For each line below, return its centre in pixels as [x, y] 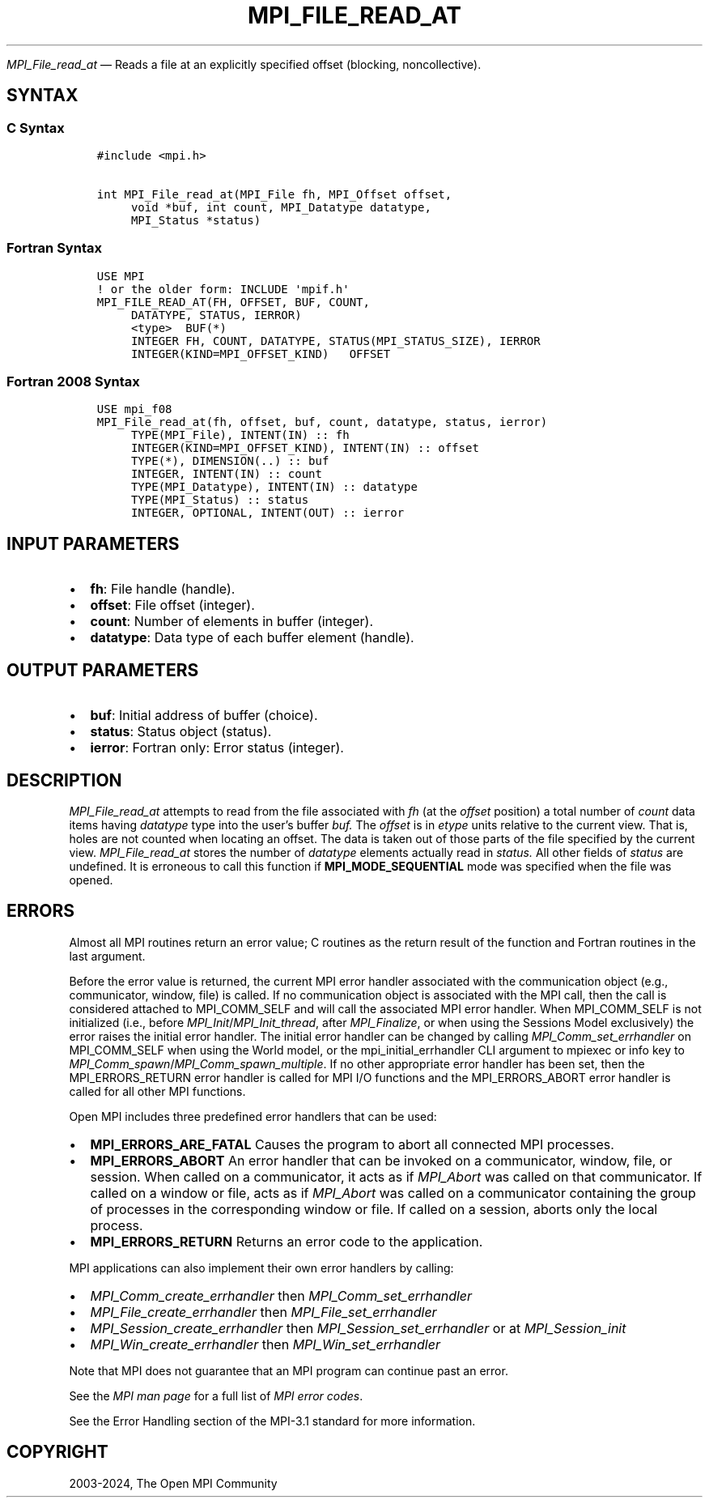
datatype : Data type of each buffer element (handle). [252, 638]
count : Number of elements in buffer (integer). [232, 622]
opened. [91, 880]
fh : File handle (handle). [163, 589]
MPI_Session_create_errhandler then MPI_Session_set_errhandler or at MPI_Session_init [358, 1328]
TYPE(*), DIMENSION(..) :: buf [230, 461]
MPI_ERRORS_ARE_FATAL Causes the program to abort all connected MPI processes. [352, 1144]
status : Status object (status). [181, 732]
